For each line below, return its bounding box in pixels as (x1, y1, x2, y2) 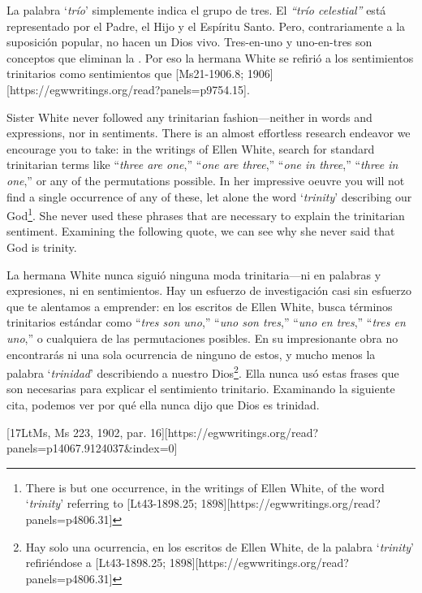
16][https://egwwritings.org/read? (149, 423, 319, 440)
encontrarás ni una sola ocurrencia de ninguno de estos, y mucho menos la (6, 345, 376, 362)
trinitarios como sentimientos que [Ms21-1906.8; (6, 65, 244, 82)
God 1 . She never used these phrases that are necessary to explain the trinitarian (6, 205, 405, 223)
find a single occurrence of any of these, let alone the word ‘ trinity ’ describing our (6, 188, 412, 205)
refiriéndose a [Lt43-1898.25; (25, 554, 166, 571)
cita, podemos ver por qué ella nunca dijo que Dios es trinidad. (6, 396, 320, 413)
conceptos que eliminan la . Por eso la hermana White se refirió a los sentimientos (6, 49, 414, 66)
